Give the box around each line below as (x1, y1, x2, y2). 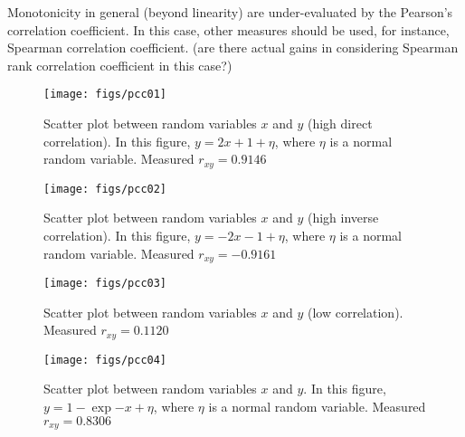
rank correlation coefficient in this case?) (7, 55, 232, 74)
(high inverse (307, 208, 379, 227)
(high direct (307, 114, 373, 133)
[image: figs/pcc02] (43, 182, 167, 195)
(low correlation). (307, 302, 403, 321)
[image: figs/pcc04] (43, 353, 167, 366)
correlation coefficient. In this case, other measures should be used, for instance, (7, 20, 450, 39)
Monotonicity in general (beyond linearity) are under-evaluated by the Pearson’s (7, 3, 453, 21)
